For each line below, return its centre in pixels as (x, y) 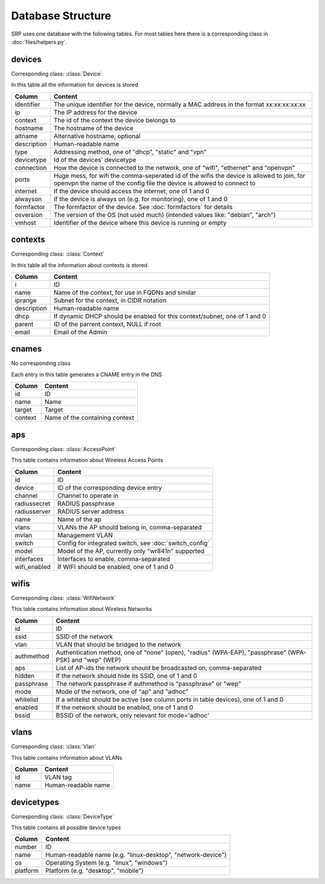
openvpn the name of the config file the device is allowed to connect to (154, 183)
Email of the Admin (80, 332)
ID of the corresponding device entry (110, 487)
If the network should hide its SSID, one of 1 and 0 (126, 675)
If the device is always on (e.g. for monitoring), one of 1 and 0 (141, 199)
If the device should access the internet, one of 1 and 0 (132, 191)
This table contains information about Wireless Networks (82, 609)
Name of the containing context (89, 418)
